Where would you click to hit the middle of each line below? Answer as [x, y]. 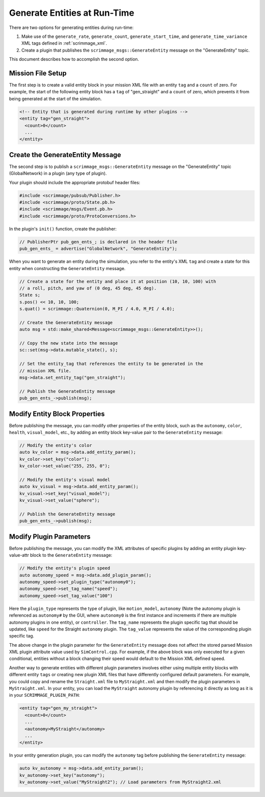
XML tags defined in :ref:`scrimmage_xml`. [64, 43]
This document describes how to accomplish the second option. [74, 59]
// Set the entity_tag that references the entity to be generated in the [111, 364]
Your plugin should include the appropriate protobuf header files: [75, 182]
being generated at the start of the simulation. [55, 99]
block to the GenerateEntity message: [71, 555]
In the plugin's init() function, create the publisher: [63, 229]
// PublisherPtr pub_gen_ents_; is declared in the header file [98, 242]
